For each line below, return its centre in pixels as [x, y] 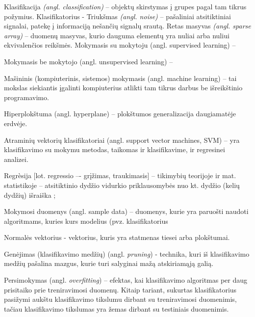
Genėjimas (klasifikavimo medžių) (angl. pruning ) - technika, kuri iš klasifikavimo [127, 253]
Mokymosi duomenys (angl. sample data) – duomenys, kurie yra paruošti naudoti [126, 211]
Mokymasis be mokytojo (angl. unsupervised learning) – [89, 61]
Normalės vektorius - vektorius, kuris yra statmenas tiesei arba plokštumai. [117, 237]
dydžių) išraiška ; [30, 195]
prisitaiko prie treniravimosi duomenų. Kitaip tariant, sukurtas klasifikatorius [120, 289]
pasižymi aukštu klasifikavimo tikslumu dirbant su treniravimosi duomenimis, [120, 299]
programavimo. [26, 97]
